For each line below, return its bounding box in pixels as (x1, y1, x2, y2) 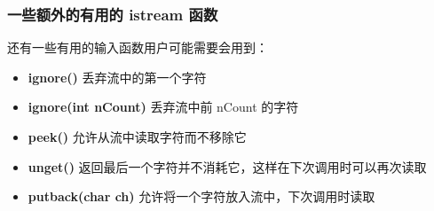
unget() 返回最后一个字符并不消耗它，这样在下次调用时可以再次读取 (28, 157, 427, 176)
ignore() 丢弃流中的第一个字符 (28, 67, 207, 86)
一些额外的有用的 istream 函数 (7, 3, 218, 25)
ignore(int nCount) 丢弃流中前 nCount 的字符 (28, 98, 299, 116)
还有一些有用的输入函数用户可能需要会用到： (7, 38, 268, 57)
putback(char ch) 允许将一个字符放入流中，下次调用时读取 (28, 187, 375, 206)
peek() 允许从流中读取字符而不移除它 (28, 128, 247, 145)
